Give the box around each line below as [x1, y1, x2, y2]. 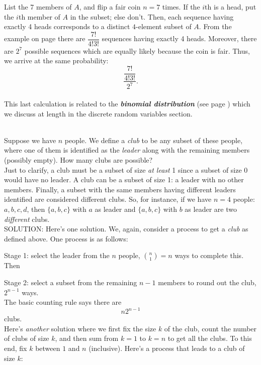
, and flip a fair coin [79, 2, 141, 12]
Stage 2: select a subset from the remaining [4, 277, 137, 287]
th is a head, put [205, 2, 256, 12]
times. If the [162, 2, 200, 12]
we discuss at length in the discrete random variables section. [4, 108, 193, 118]
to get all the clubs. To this [167, 333, 252, 343]
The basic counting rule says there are [4, 297, 122, 307]
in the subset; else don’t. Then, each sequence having [70, 11, 234, 22]
